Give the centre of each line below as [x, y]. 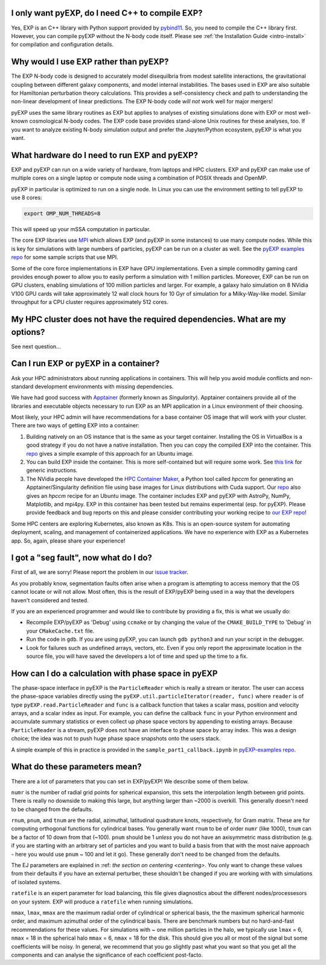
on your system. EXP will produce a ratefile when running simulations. [102, 902]
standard [22, 386]
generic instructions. [52, 470]
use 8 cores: [27, 198]
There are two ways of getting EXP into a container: [75, 425]
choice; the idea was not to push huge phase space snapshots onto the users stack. [116, 739]
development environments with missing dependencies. [104, 386]
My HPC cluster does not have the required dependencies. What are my [149, 319]
